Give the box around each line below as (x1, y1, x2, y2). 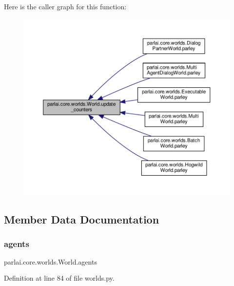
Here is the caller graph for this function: (4, 1, 127, 11)
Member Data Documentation (4, 212, 159, 227)
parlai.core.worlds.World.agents (4, 256, 97, 266)
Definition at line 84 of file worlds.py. (4, 273, 115, 283)
